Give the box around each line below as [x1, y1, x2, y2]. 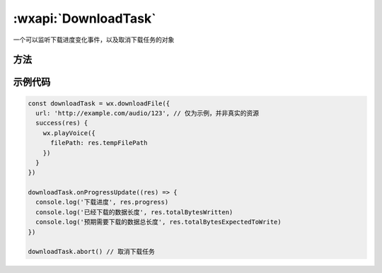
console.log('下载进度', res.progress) [35, 198, 169, 207]
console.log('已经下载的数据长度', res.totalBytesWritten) [35, 208, 233, 216]
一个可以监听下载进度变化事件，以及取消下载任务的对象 [13, 35, 175, 44]
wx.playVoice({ [42, 129, 95, 137]
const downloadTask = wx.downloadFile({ [28, 99, 170, 108]
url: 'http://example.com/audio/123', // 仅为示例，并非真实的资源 [35, 109, 260, 117]
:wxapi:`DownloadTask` [13, 11, 156, 26]
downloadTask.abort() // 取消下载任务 [28, 248, 155, 256]
